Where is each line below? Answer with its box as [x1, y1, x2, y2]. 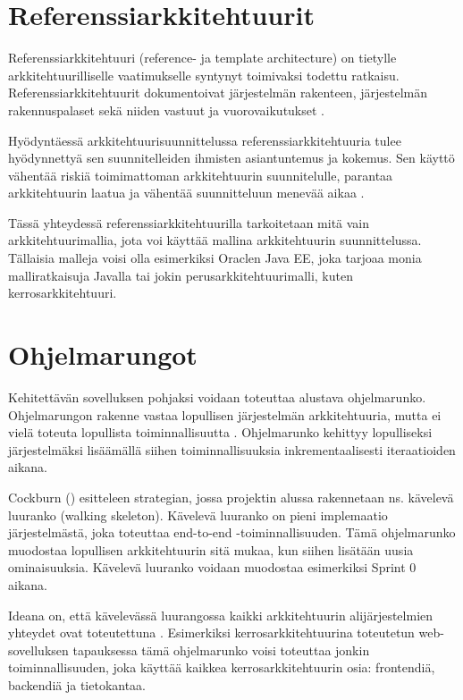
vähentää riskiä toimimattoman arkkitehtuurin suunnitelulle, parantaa [8, 165, 393, 184]
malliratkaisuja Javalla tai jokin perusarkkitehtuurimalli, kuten [8, 266, 353, 284]
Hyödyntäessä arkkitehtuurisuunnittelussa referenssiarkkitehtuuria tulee [8, 131, 401, 149]
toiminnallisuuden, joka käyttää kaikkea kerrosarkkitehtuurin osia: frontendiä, [8, 658, 435, 677]
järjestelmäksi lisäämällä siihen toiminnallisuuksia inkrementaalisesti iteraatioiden [8, 440, 456, 459]
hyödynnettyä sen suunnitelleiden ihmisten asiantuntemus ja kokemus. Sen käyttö [8, 148, 455, 167]
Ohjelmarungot [8, 336, 198, 373]
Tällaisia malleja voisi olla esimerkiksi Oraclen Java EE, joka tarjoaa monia [8, 249, 422, 267]
